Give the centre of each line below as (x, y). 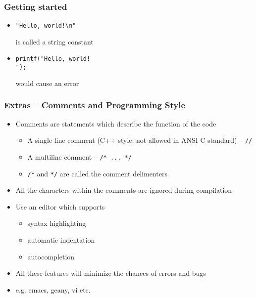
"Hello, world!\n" (46, 26)
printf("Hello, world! (53, 59)
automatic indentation (61, 239)
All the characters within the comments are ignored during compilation (124, 190)
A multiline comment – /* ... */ (79, 156)
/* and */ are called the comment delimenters (97, 173)
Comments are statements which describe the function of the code (116, 123)
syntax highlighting (57, 223)
